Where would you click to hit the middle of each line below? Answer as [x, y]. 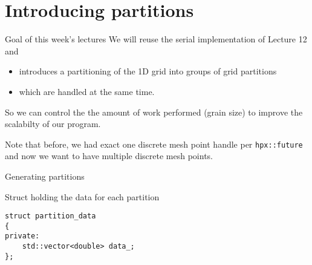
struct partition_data [50, 216]
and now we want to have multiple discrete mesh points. [109, 156]
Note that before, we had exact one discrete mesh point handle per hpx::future [154, 144]
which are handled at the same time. [87, 91]
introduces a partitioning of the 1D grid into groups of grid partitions [148, 71]
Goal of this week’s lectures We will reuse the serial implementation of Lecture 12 [156, 39]
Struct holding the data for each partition [82, 196]
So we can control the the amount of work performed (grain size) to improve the [154, 112]
